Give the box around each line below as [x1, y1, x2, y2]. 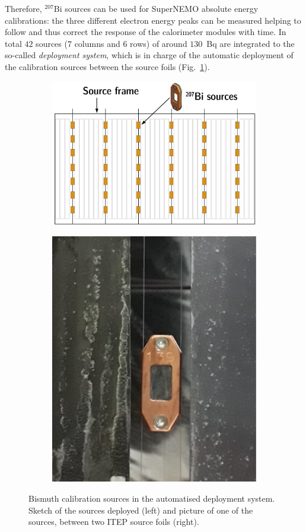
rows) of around [130, 37, 187, 49]
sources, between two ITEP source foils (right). [28, 515, 199, 528]
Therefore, [5, 2, 42, 14]
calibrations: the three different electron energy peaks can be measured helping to [5, 14, 301, 26]
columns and [74, 37, 120, 49]
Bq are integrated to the [206, 37, 295, 49]
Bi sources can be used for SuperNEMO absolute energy [53, 2, 259, 14]
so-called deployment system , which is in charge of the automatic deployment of [5, 49, 294, 61]
